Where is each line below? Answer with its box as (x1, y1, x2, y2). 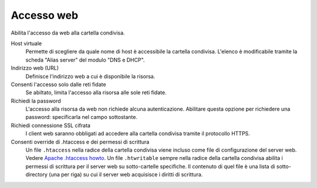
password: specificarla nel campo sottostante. (25, 114, 138, 121)
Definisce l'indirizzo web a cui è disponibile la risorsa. (25, 73, 156, 80)
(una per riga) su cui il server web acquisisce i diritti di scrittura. (49, 171, 203, 178)
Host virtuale (11, 40, 42, 47)
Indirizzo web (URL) (11, 64, 59, 71)
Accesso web (11, 9, 79, 22)
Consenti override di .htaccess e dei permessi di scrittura (11, 138, 150, 145)
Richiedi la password (11, 97, 61, 104)
